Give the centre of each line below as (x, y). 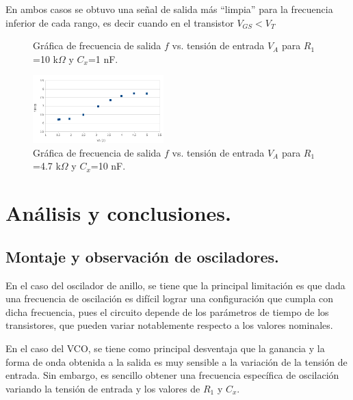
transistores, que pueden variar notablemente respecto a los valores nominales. (169, 325)
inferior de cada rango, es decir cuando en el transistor (120, 22)
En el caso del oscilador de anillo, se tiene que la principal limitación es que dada (175, 285)
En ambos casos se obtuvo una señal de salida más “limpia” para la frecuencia (169, 9)
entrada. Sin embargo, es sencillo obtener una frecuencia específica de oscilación (172, 375)
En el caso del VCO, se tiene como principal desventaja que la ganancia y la (165, 348)
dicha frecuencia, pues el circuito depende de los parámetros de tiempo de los (167, 311)
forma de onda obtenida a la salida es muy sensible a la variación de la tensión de (176, 361)
